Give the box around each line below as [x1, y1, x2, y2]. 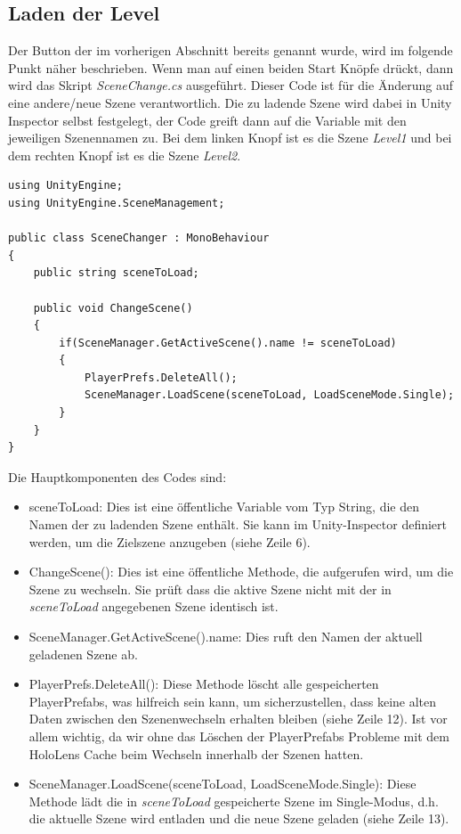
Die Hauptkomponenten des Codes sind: [8, 467, 227, 486]
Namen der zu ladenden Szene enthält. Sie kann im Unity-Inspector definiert [28, 515, 448, 534]
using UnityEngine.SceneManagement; [8, 196, 225, 209]
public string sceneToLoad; [33, 266, 199, 280]
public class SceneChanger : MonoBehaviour [8, 232, 270, 245]
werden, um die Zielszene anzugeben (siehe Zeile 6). [28, 532, 311, 551]
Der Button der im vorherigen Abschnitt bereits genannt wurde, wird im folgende [8, 41, 453, 60]
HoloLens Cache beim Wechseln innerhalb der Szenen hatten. [28, 744, 364, 763]
